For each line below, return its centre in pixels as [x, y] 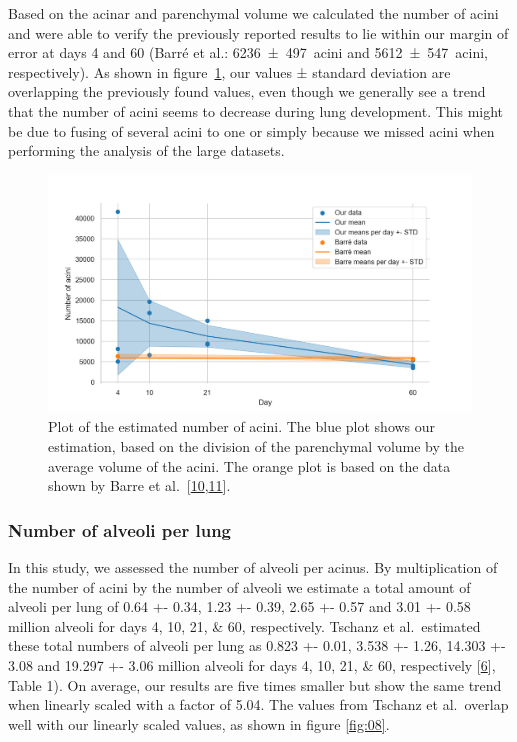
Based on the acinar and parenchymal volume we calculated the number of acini [253, 13]
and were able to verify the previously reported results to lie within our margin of [258, 32]
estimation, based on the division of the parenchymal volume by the [256, 446]
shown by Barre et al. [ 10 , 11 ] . [139, 485]
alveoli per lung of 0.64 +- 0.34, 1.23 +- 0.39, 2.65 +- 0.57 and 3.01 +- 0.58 [239, 606]
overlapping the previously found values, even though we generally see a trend [247, 91]
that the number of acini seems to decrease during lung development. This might [256, 110]
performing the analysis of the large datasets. [146, 150]
